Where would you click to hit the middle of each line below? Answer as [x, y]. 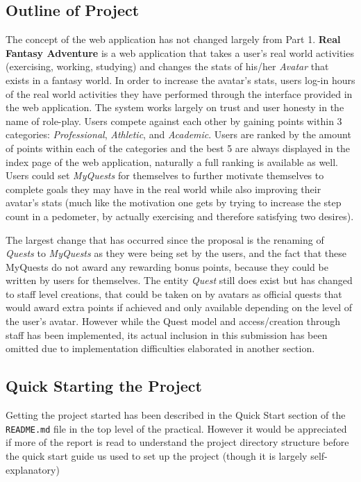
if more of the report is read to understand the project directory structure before [177, 442]
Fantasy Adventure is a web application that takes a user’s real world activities [180, 52]
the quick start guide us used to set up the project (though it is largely [157, 455]
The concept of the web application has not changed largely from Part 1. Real [173, 39]
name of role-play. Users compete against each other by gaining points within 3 [174, 120]
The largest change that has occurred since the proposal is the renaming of [165, 239]
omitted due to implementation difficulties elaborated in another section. [160, 348]
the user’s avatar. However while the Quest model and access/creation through [173, 321]
